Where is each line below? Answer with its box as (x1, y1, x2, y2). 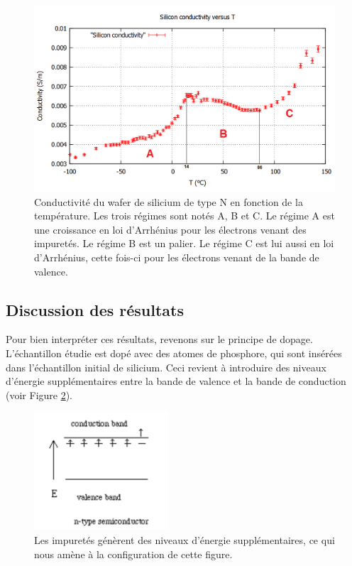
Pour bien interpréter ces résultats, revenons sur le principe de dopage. (6, 332, 313, 347)
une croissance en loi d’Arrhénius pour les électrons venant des (34, 222, 307, 236)
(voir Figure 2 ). (6, 387, 73, 402)
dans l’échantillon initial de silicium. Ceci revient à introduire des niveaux (6, 359, 326, 374)
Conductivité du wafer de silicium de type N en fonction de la (34, 194, 303, 209)
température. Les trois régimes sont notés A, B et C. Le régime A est (34, 208, 335, 223)
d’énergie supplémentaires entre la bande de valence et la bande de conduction (6, 374, 346, 388)
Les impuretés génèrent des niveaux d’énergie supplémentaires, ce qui (34, 532, 335, 547)
